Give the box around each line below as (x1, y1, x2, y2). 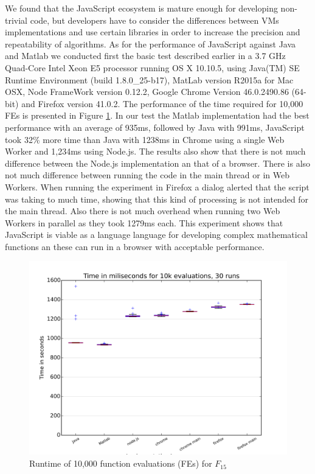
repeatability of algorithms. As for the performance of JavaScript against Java (5, 37, 296, 50)
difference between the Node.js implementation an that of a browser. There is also (5, 156, 311, 169)
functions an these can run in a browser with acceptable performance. (5, 240, 265, 253)
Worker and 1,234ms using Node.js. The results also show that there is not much (5, 145, 306, 158)
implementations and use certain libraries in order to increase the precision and (5, 26, 300, 38)
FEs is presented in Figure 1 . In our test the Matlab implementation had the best (5, 109, 310, 122)
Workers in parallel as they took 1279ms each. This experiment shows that (5, 216, 283, 229)
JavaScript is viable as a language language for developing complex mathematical (5, 228, 308, 241)
